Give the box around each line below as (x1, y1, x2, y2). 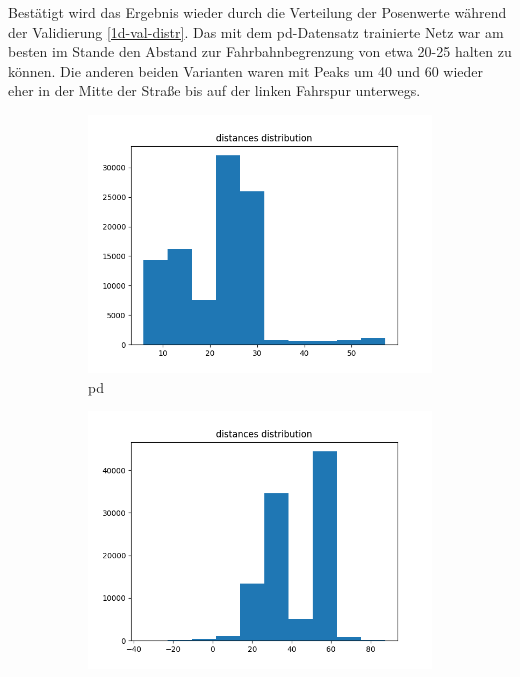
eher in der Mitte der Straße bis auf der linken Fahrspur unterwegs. (8, 80, 421, 101)
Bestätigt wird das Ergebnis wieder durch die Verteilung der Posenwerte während (8, 2, 507, 22)
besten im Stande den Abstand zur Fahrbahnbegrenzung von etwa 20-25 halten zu (8, 41, 512, 62)
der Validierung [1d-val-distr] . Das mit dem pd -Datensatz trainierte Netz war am (8, 21, 504, 42)
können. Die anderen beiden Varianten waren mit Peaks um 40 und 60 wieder (8, 60, 484, 81)
